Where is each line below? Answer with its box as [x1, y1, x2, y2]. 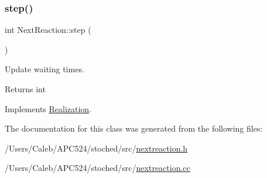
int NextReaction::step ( [5, 23, 91, 36]
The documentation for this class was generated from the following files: [5, 122, 263, 135]
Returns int [5, 83, 46, 95]
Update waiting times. [5, 63, 84, 75]
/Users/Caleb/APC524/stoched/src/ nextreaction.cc [5, 162, 190, 174]
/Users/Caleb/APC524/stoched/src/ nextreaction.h [5, 142, 188, 154]
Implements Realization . [5, 102, 92, 115]
